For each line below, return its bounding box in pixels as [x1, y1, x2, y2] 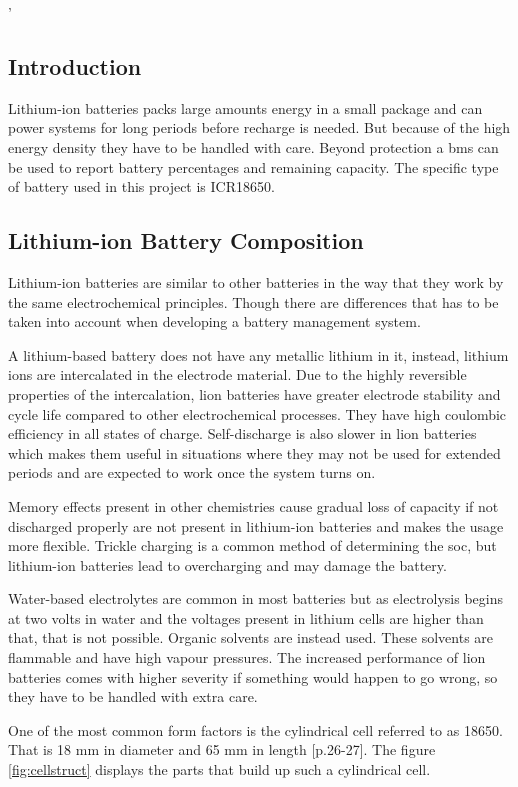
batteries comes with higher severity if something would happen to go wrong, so [8, 666, 498, 687]
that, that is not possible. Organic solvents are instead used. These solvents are [8, 627, 494, 648]
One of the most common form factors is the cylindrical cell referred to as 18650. [8, 719, 503, 740]
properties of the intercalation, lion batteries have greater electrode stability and [8, 383, 501, 404]
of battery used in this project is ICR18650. [8, 176, 275, 197]
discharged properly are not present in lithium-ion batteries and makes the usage [8, 515, 504, 536]
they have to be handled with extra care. [8, 686, 258, 707]
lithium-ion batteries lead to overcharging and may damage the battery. [8, 554, 447, 575]
